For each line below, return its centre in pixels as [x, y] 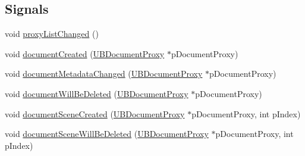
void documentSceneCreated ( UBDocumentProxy [95, 113]
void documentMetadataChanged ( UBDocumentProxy [104, 74]
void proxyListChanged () [52, 34]
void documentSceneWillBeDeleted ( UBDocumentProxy [107, 134]
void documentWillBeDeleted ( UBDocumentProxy [97, 93]
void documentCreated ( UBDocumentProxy [85, 53]
